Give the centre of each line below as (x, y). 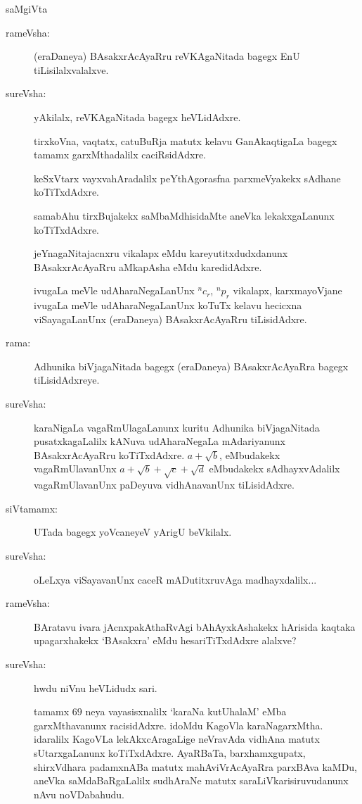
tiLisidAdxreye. (67, 380)
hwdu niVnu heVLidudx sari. (96, 687)
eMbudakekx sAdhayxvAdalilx (274, 469)
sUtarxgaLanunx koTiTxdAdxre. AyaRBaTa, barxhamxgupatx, (170, 752)
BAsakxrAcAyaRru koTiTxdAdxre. (109, 454)
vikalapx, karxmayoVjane (287, 290)
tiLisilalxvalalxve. (71, 69)
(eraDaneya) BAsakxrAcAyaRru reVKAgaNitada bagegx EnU (167, 56)
